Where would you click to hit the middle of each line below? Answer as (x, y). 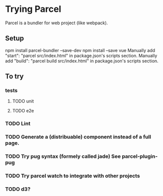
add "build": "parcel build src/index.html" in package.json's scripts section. (82, 61)
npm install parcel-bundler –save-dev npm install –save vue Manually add (80, 50)
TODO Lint (18, 124)
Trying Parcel (33, 9)
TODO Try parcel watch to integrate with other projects (73, 176)
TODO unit (23, 101)
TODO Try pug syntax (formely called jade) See (63, 156)
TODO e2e (23, 111)
